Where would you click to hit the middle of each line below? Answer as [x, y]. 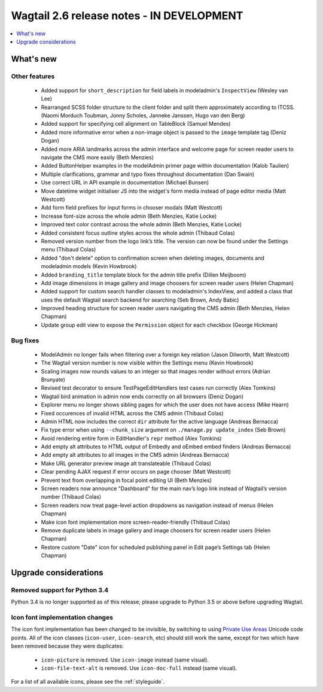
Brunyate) [53, 380]
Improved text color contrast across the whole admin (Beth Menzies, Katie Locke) [141, 224]
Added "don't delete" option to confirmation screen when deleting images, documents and [153, 258]
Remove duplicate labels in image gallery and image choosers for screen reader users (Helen [156, 530]
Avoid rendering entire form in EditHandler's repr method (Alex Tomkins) [131, 438]
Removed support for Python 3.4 [60, 590]
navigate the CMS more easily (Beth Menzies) [97, 157]
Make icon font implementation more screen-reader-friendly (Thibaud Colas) [135, 522]
